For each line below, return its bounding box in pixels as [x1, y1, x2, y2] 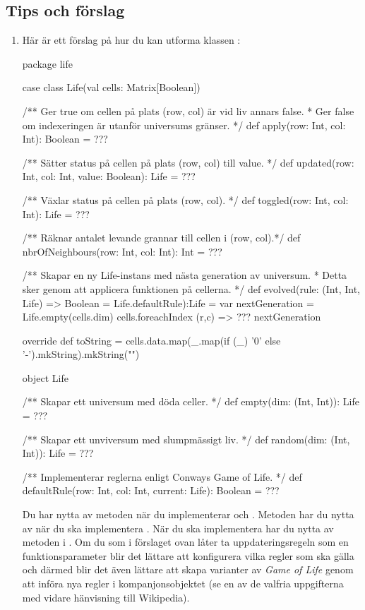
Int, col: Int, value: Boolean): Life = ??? [22, 169, 196, 184]
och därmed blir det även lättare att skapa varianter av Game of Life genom [22, 562, 354, 577]
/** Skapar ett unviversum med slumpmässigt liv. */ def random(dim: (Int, [22, 431, 350, 446]
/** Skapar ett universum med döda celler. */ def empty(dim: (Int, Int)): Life [22, 394, 359, 409]
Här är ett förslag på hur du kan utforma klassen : [22, 32, 241, 47]
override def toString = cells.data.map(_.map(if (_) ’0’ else [22, 333, 281, 347]
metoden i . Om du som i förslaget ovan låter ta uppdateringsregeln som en [22, 534, 349, 549]
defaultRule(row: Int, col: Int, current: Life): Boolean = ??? [22, 483, 280, 498]
